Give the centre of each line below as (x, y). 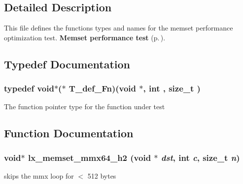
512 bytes (102, 175)
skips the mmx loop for (39, 175)
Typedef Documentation (67, 64)
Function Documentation (69, 133)
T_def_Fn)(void (103, 88)
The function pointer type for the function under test (85, 107)
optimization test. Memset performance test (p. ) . (85, 37)
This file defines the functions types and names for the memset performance (119, 28)
